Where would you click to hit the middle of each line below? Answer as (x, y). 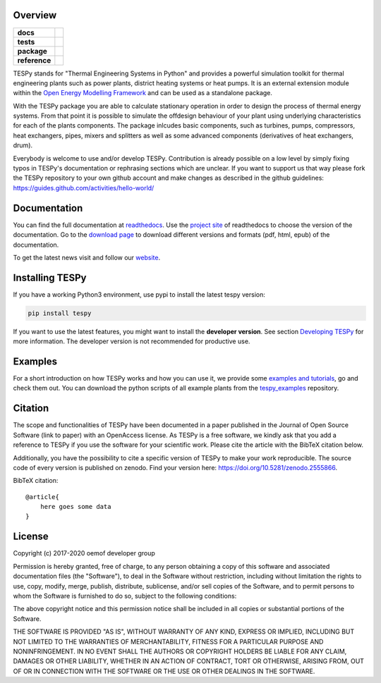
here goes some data (75, 507)
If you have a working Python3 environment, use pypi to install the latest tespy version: (139, 294)
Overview (35, 15)
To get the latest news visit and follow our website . (87, 257)
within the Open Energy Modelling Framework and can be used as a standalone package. (143, 93)
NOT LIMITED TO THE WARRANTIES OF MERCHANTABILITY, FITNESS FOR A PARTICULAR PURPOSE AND (168, 641)
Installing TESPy (50, 277)
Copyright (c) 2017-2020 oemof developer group (84, 553)
